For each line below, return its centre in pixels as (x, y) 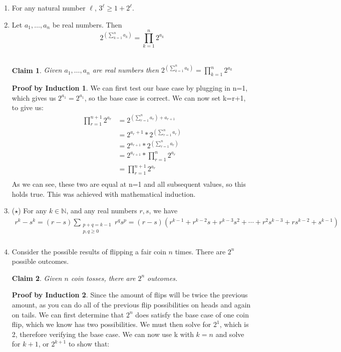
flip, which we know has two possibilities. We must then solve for (111, 324)
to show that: (89, 344)
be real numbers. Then (87, 24)
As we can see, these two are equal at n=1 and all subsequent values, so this (129, 184)
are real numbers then (126, 70)
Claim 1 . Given (37, 70)
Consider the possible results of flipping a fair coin (89, 251)
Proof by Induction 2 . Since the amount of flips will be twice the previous (130, 295)
